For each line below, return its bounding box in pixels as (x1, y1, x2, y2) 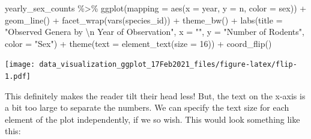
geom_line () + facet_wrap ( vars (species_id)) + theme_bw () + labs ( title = (5, 13, 283, 26)
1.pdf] (5, 72, 31, 81)
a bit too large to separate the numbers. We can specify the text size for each (5, 101, 289, 114)
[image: (5, 60, 35, 69)
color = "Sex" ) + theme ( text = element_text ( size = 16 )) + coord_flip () (5, 37, 272, 49)
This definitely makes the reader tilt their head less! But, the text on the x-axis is (5, 89, 306, 102)
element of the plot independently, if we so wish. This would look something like (5, 113, 300, 125)
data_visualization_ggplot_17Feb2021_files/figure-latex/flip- (39, 60, 297, 69)
